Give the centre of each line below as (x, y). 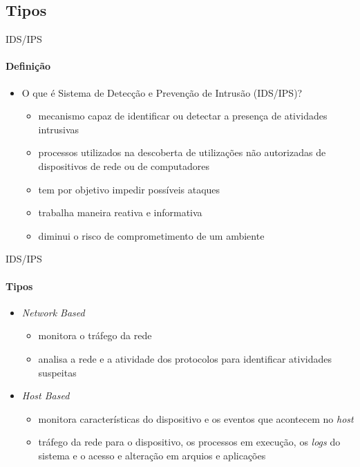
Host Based (46, 395)
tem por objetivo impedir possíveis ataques (129, 189)
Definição (28, 66)
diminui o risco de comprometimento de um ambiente (151, 235)
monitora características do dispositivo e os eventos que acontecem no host (196, 418)
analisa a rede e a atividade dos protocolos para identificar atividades (185, 358)
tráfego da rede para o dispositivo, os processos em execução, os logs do (189, 442)
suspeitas (57, 372)
